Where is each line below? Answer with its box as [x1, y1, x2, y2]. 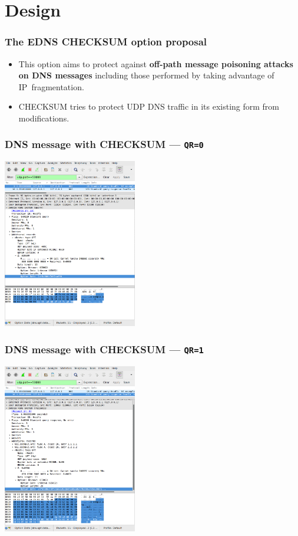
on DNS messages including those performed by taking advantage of [18, 69, 274, 81]
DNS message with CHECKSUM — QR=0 [5, 137, 204, 152]
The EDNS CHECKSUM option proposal [5, 34, 207, 49]
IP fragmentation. [18, 80, 84, 93]
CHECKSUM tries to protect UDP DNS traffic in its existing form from [18, 100, 279, 113]
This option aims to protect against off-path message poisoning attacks [18, 57, 293, 70]
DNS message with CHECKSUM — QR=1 [5, 341, 204, 356]
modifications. [18, 111, 69, 124]
